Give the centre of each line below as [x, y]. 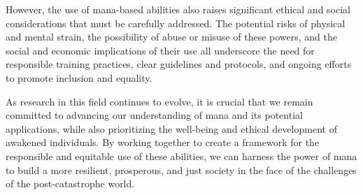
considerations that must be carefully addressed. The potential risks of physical [176, 23]
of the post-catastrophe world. [70, 183]
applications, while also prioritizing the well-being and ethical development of [171, 128]
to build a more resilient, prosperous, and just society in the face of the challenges [181, 169]
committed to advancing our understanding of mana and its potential [154, 115]
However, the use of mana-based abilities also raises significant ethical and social [178, 9]
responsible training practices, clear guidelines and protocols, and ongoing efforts [179, 64]
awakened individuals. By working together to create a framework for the [163, 142]
